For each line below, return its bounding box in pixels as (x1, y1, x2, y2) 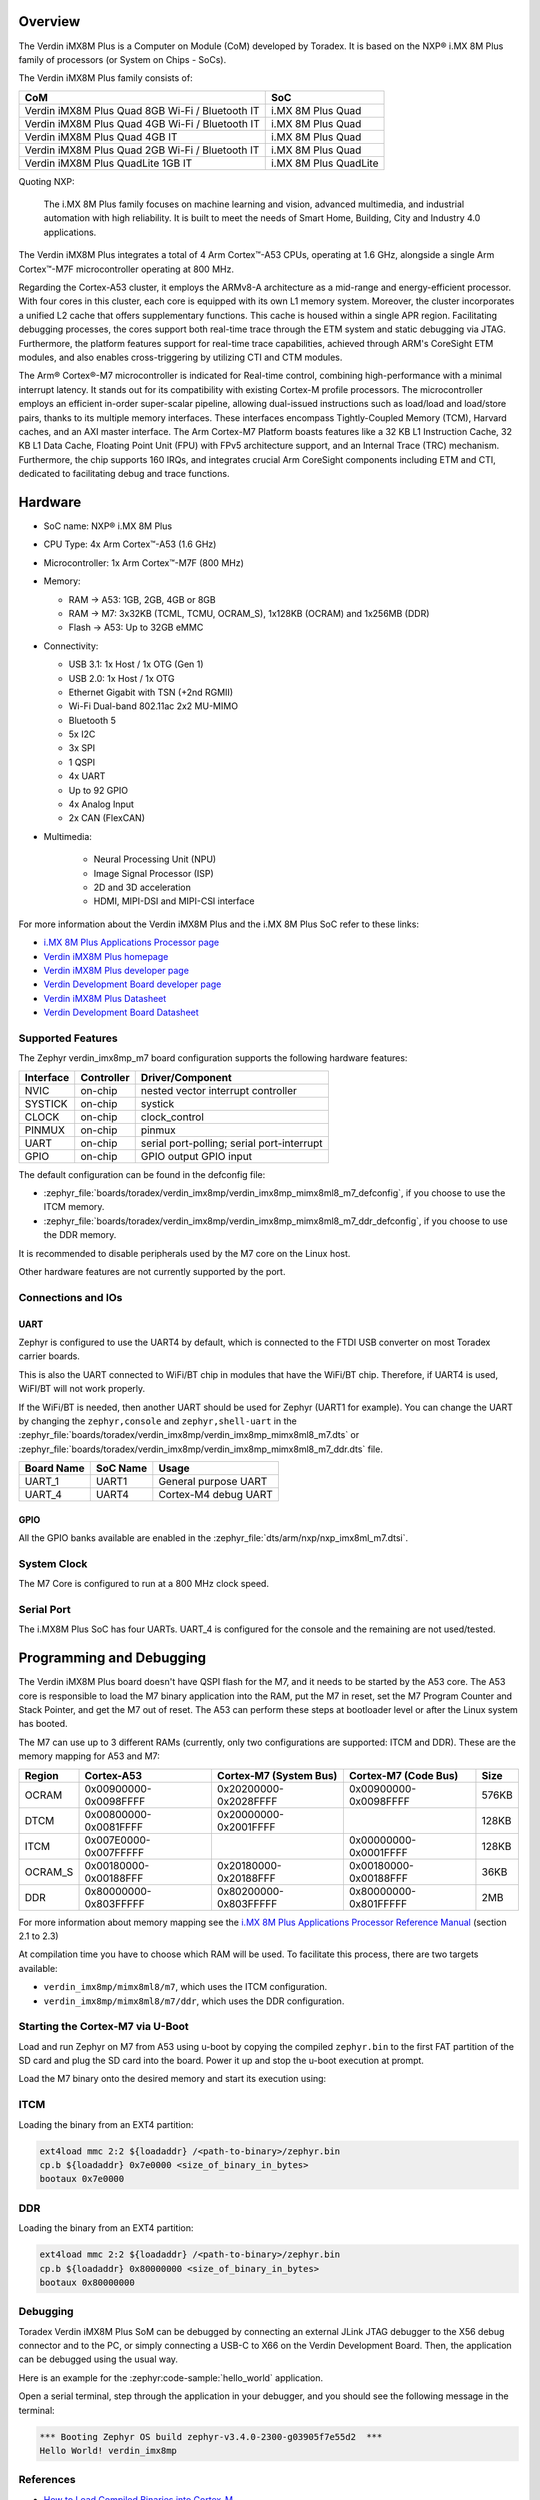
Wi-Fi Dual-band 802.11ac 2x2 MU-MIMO (68, 700, 239, 712)
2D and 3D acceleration (93, 881, 192, 893)
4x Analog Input (68, 798, 135, 810)
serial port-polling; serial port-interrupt (140, 1136, 324, 1150)
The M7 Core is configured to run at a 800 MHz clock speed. (18, 1578, 270, 1590)
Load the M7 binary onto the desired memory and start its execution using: (18, 2073, 327, 2085)
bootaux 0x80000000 (39, 2276, 135, 2288)
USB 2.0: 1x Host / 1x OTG (68, 672, 175, 684)
